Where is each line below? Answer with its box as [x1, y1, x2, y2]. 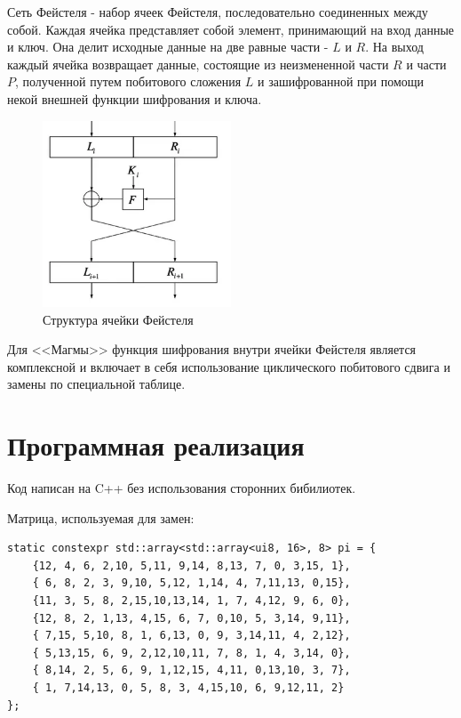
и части [406, 54, 447, 73]
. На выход [365, 37, 424, 56]
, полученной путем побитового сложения [15, 72, 242, 91]
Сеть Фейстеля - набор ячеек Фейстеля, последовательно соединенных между [7, 3, 428, 20]
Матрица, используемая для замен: [7, 508, 195, 527]
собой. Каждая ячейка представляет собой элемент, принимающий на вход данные [7, 20, 455, 38]
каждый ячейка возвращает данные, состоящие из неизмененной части [7, 54, 389, 73]
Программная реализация [7, 427, 305, 464]
